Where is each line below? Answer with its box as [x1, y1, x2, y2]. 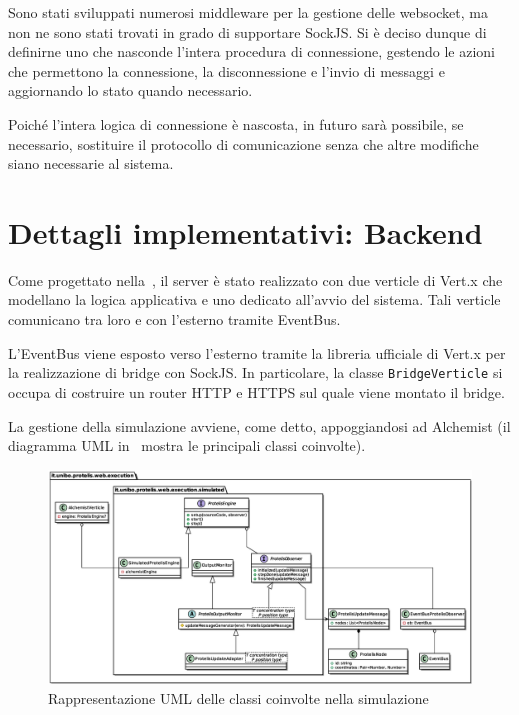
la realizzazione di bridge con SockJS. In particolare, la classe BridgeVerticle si [8, 362, 503, 383]
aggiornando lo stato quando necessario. [8, 80, 253, 101]
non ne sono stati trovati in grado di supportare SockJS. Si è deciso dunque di [8, 21, 487, 42]
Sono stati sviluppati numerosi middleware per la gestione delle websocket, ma [8, 2, 488, 22]
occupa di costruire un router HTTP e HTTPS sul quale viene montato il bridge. [8, 381, 505, 402]
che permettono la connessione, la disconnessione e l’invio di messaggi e [8, 60, 445, 81]
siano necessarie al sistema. [8, 153, 174, 174]
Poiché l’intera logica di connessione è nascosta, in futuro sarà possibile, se [8, 113, 464, 134]
